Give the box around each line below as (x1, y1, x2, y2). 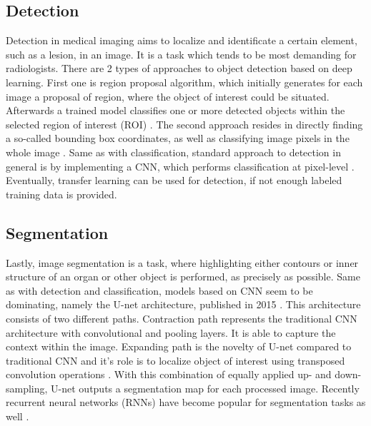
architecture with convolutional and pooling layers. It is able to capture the (6, 325, 336, 340)
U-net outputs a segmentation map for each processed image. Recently (51, 380, 360, 395)
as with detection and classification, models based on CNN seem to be (6, 283, 313, 298)
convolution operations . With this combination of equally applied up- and (6, 367, 332, 382)
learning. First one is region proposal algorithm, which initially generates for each (6, 74, 363, 89)
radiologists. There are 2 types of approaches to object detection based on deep (6, 61, 352, 76)
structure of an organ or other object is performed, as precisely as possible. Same (6, 269, 360, 284)
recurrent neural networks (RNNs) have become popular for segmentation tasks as (6, 395, 366, 410)
